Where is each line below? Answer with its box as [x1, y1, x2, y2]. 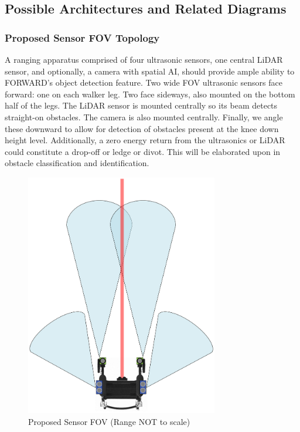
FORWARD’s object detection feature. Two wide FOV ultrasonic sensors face [5, 76, 282, 89]
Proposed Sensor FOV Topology [5, 30, 160, 45]
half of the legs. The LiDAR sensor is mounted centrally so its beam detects [5, 99, 278, 112]
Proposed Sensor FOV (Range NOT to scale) [28, 415, 190, 427]
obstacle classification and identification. [5, 157, 149, 169]
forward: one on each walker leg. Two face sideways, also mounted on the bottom [5, 87, 295, 100]
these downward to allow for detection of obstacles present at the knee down [5, 122, 279, 134]
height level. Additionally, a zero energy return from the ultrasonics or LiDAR [5, 134, 285, 146]
